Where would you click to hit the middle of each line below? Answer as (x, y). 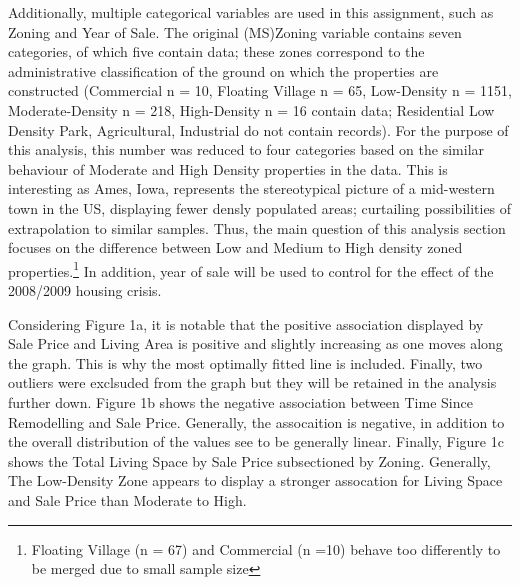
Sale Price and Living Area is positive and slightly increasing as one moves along (255, 343)
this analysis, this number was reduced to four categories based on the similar (246, 149)
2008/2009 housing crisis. (85, 289)
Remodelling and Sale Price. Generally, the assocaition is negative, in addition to (256, 421)
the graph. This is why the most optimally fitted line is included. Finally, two (245, 362)
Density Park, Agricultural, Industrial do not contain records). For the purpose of (258, 129)
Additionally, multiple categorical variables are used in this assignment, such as (251, 12)
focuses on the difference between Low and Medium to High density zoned (235, 247)
